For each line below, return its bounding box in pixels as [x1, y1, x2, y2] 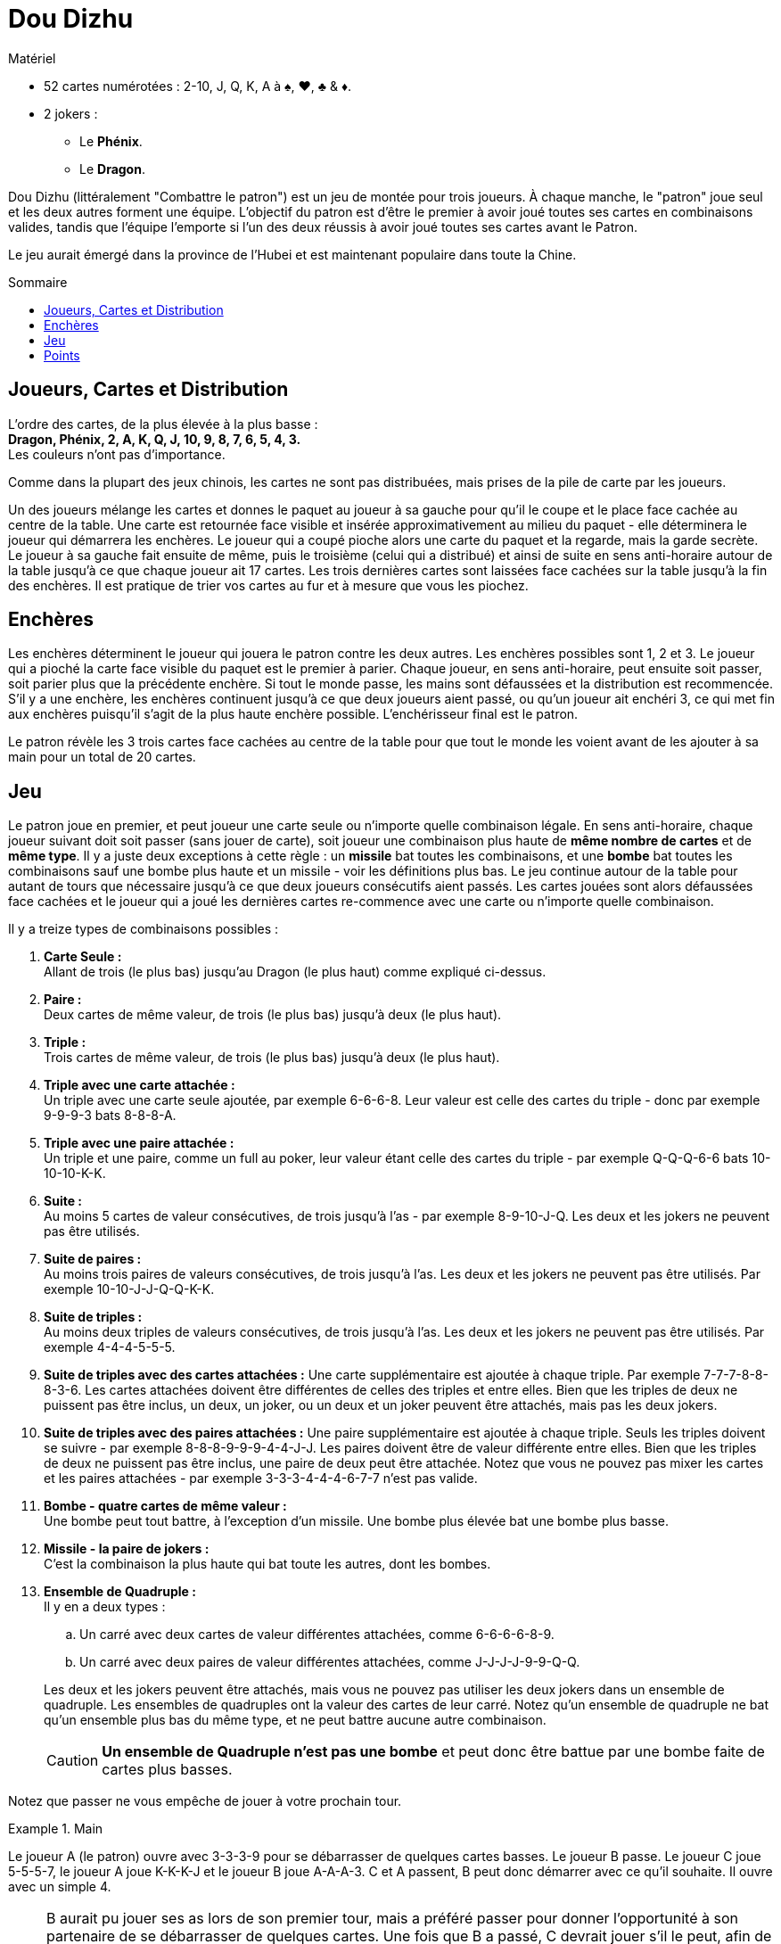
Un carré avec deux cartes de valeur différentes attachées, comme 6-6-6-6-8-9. [79, 1627, 555, 1643]
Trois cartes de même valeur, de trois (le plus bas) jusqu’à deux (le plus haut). [44, 1050, 500, 1066]
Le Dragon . [79, 161, 145, 177]
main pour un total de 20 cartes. [8, 749, 196, 765]
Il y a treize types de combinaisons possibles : [8, 921, 279, 937]
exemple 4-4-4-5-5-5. [44, 1339, 176, 1355]
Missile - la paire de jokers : [44, 1541, 210, 1557]
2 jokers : [44, 105, 98, 121]
